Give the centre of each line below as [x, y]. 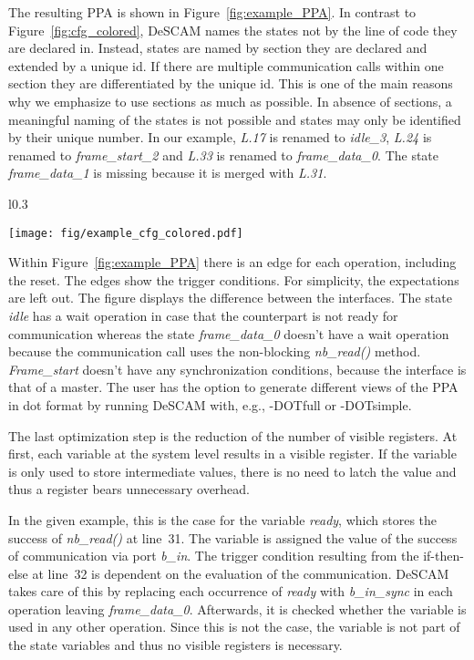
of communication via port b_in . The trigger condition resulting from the [214, 556]
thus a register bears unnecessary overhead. [129, 489]
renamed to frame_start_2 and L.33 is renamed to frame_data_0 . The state [224, 155]
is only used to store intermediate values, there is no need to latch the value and [232, 471]
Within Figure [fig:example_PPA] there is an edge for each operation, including [232, 262]
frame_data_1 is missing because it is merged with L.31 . [168, 173]
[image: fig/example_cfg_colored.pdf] [126, 233]
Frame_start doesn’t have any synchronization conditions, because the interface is [237, 369]
